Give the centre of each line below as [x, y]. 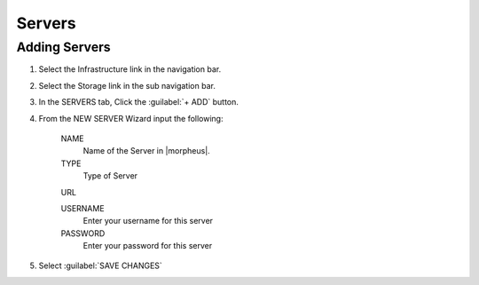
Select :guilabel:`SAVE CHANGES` [101, 265]
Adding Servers [63, 47]
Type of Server [110, 176]
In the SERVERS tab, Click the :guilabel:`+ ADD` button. [139, 102]
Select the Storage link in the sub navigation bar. [127, 85]
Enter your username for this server [148, 221]
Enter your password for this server [148, 246]
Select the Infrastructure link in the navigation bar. [130, 69]
